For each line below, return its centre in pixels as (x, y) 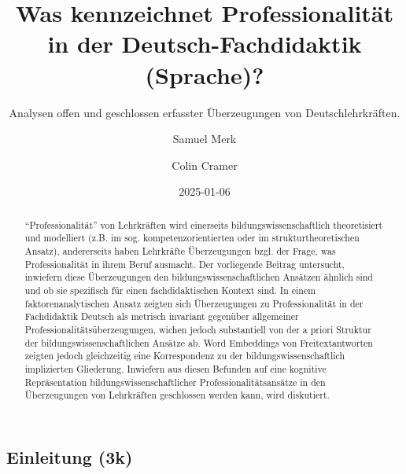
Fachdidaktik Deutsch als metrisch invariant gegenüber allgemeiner (162, 316)
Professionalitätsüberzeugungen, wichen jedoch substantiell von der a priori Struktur (198, 329)
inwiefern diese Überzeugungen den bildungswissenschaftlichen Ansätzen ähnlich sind (199, 277)
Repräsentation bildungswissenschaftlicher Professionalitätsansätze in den (175, 382)
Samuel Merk (205, 139)
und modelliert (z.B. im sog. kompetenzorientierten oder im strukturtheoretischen (192, 238)
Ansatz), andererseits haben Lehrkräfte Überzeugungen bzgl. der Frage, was (180, 250)
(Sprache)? (205, 74)
